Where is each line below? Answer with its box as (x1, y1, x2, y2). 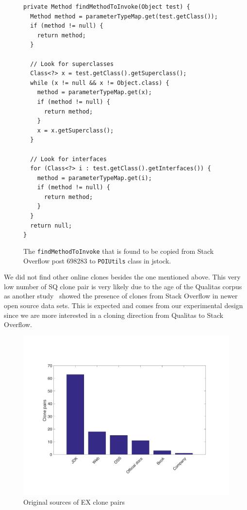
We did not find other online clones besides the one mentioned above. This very (4, 272, 241, 282)
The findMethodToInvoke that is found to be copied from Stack (23, 246, 214, 256)
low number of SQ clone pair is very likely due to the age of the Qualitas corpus (4, 281, 242, 291)
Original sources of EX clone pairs (23, 496, 125, 507)
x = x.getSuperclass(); (37, 127, 114, 134)
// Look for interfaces (30, 155, 107, 163)
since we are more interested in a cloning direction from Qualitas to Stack (4, 310, 223, 320)
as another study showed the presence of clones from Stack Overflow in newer (4, 291, 238, 301)
